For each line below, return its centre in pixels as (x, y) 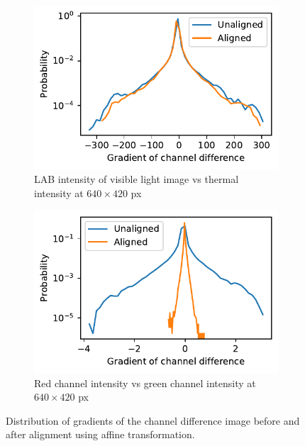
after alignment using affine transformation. (100, 434)
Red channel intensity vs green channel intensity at (145, 383)
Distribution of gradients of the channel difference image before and (153, 420)
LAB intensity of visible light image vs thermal (137, 179)
